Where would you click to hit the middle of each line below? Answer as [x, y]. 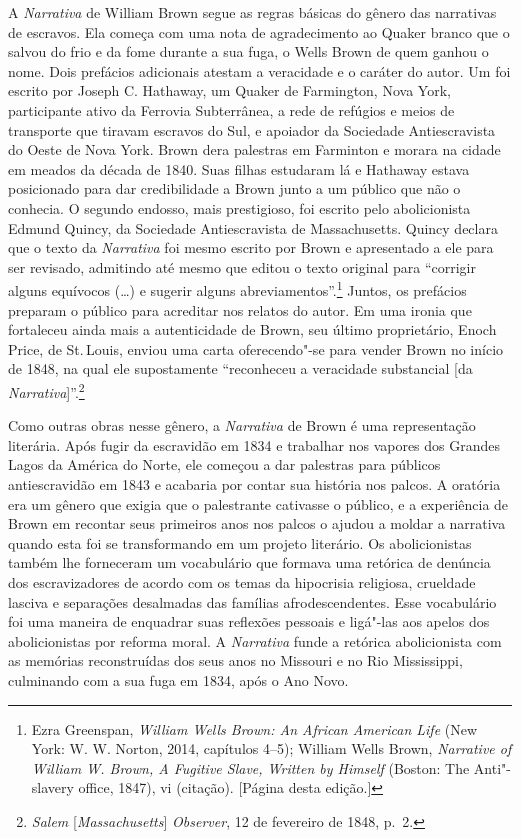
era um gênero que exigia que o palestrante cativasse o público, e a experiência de [258, 503]
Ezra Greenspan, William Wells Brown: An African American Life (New [254, 728]
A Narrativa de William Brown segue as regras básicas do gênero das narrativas [252, 12]
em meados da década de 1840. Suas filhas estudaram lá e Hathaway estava [239, 168]
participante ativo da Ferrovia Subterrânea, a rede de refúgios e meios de [231, 109]
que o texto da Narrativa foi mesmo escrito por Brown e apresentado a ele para [251, 247]
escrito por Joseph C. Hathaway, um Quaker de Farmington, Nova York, [229, 90]
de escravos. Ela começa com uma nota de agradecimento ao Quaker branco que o [259, 31]
